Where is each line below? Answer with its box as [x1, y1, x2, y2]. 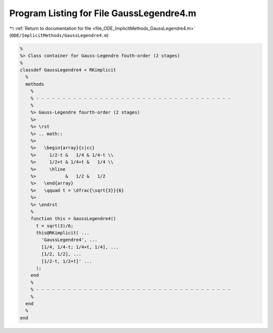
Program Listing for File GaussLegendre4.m [9, 8, 197, 19]
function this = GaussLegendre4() [30, 216, 116, 222]
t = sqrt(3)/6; [36, 223, 74, 229]
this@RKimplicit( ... [36, 230, 89, 236]
